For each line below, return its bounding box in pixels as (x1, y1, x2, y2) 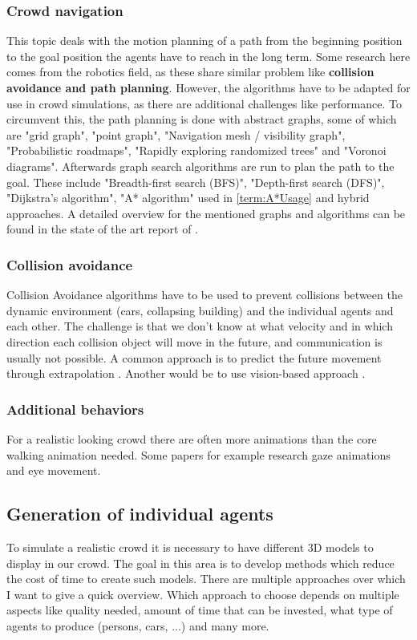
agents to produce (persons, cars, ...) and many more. (6, 617, 269, 634)
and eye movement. (6, 462, 101, 479)
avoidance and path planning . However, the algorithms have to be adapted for (6, 79, 411, 95)
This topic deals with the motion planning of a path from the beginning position (6, 32, 403, 49)
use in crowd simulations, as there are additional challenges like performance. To (6, 95, 402, 111)
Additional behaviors (6, 399, 144, 419)
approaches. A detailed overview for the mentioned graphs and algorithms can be (6, 205, 406, 221)
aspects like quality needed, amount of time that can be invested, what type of (6, 602, 393, 618)
